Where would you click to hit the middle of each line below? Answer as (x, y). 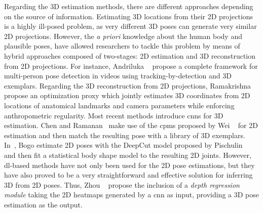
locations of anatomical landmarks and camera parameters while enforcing (119, 105)
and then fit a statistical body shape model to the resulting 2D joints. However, (128, 155)
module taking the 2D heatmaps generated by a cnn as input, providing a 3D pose (131, 195)
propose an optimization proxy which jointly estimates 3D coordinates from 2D (127, 95)
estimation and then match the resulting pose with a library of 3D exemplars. (125, 135)
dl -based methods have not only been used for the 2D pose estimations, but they (129, 165)
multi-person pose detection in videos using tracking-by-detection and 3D (118, 76)
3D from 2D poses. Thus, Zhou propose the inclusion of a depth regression (122, 184)
